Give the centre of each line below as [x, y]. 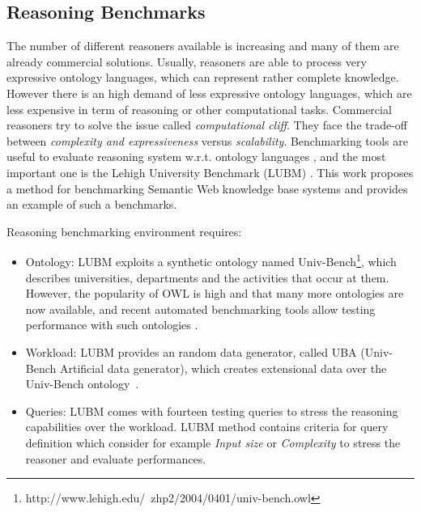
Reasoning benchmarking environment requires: [124, 231]
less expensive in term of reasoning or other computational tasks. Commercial [199, 109]
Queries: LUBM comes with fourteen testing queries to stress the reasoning [212, 410]
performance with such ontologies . [112, 325]
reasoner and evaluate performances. [116, 458]
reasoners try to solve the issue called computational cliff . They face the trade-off [207, 125]
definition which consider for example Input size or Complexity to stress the [213, 442]
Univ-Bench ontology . [82, 384]
